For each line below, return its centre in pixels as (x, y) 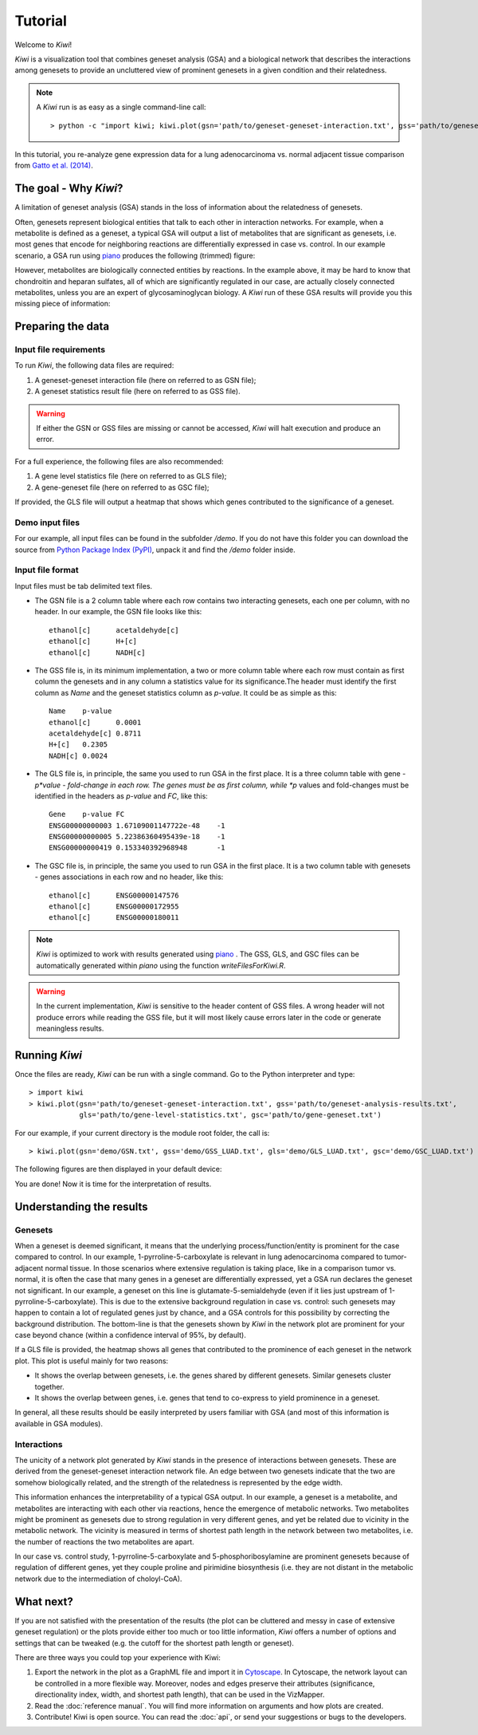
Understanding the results (81, 1207)
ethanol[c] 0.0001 (95, 722)
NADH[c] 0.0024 (78, 755)
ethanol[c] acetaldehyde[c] (114, 630)
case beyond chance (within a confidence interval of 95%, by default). (130, 1335)
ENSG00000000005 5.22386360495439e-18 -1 (137, 837)
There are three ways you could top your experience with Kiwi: (118, 1657)
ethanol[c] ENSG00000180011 (114, 918)
